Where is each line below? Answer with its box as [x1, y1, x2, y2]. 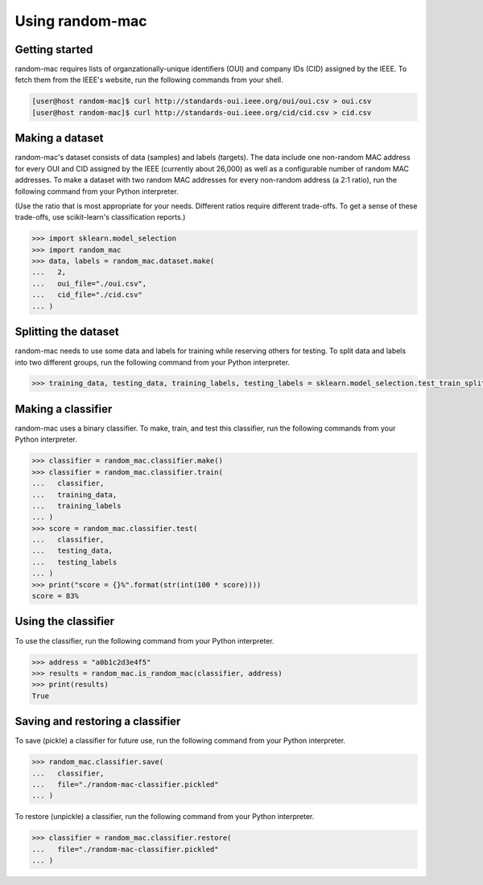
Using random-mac [14, 12, 147, 30]
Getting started [14, 43, 93, 56]
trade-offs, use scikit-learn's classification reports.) [14, 212, 186, 222]
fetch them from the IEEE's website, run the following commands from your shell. [14, 75, 283, 84]
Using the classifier [14, 615, 115, 628]
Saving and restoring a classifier [14, 714, 181, 728]
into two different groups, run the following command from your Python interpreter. [14, 357, 290, 367]
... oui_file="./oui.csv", [31, 278, 147, 288]
